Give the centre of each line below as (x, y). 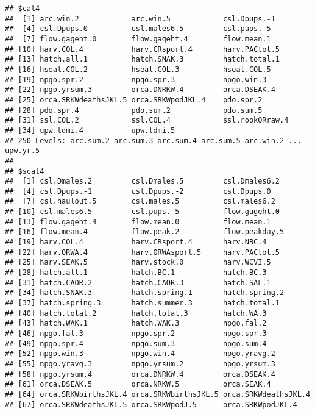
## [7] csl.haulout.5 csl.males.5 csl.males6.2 (140, 202)
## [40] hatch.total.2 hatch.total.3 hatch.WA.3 (136, 313)
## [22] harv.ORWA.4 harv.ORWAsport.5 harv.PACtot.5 (143, 252)
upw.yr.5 (23, 151)
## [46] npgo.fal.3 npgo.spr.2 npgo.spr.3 (136, 334)
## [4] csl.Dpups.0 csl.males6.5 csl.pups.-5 (138, 29)
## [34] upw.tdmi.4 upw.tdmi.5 (90, 130)
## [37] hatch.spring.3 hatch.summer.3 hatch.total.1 (143, 303)
